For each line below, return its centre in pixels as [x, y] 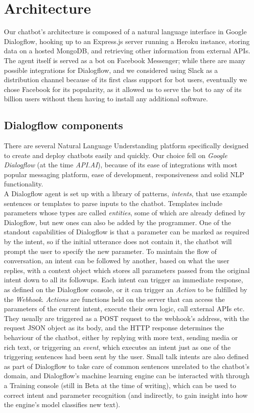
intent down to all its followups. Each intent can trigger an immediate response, [124, 280]
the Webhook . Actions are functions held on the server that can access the [115, 299]
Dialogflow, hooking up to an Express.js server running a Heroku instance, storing [127, 41]
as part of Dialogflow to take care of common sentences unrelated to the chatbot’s [127, 366]
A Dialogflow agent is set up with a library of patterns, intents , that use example [126, 194]
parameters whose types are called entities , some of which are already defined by [125, 213]
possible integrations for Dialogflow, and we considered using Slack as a [111, 70]
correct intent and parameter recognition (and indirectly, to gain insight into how [126, 395]
